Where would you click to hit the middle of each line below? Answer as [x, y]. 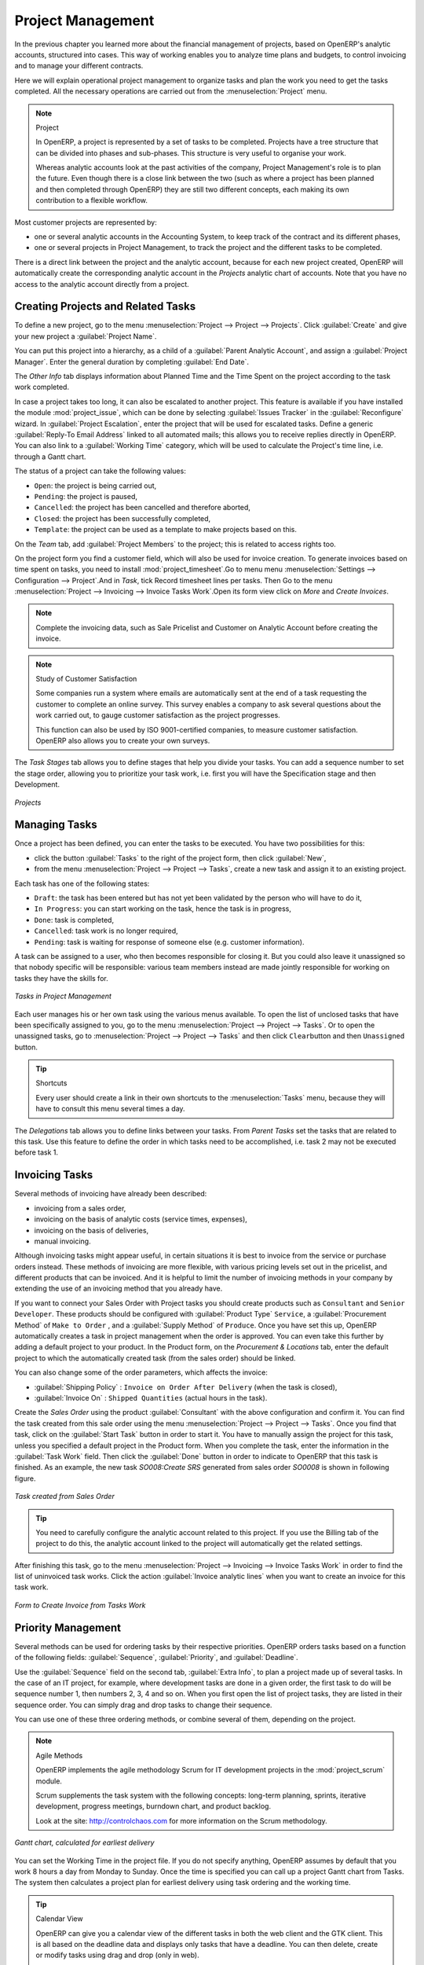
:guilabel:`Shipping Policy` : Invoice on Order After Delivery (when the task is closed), [186, 1387]
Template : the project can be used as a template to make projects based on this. [166, 530]
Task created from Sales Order [65, 1497]
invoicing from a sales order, [80, 1208]
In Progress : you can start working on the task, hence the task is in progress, [163, 909]
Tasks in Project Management [63, 996]
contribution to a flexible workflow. [92, 200]
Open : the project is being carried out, [95, 485]
